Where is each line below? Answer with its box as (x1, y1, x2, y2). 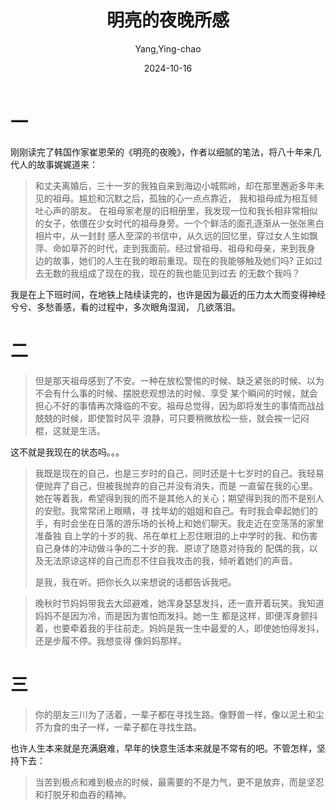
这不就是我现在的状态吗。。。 (10, 446, 125, 458)
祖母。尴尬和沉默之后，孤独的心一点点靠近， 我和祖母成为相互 (52, 192, 310, 204)
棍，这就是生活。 (34, 424, 106, 436)
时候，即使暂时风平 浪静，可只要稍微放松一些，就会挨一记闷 (61, 412, 310, 424)
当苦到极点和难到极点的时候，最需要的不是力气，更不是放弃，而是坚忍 (34, 776, 325, 788)
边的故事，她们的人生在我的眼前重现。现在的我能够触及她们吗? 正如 (34, 254, 314, 266)
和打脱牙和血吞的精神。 (34, 788, 132, 800)
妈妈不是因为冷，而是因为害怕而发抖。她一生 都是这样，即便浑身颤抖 (34, 609, 318, 621)
